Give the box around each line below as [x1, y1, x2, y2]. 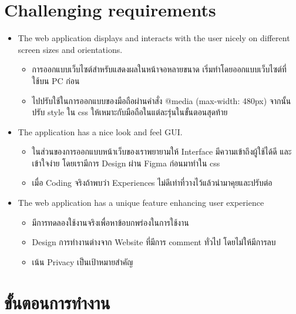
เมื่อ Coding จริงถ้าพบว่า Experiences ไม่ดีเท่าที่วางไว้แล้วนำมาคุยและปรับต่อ [32, 176, 273, 189]
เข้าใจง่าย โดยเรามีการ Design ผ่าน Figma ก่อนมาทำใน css [32, 156, 220, 169]
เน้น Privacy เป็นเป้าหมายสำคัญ [32, 255, 133, 268]
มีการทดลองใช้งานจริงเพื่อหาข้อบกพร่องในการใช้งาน [32, 216, 189, 228]
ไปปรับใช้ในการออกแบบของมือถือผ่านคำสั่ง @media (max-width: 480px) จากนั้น [32, 94, 291, 106]
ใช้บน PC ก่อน [32, 74, 80, 86]
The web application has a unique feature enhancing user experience [18, 196, 264, 209]
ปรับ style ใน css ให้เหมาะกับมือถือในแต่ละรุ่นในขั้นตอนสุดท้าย [32, 106, 228, 118]
